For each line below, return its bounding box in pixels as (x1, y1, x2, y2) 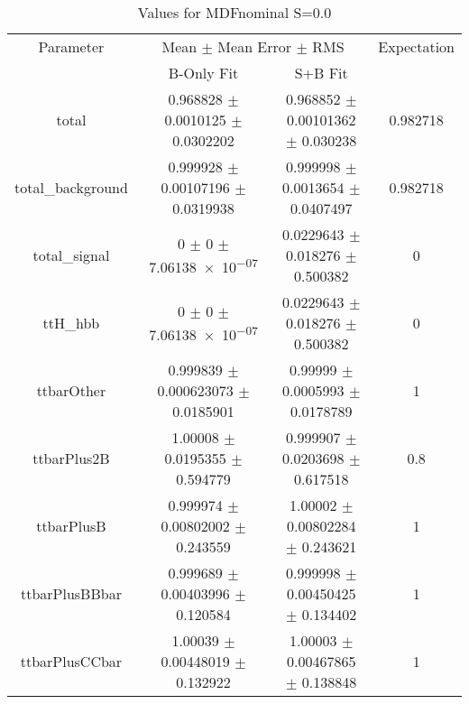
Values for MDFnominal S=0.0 (137, 2, 332, 23)
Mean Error (217, 36, 292, 57)
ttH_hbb (42, 312, 100, 333)
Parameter (38, 36, 105, 57)
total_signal (32, 245, 110, 265)
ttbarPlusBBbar (20, 583, 122, 604)
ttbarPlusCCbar (20, 651, 123, 672)
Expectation (378, 36, 455, 57)
